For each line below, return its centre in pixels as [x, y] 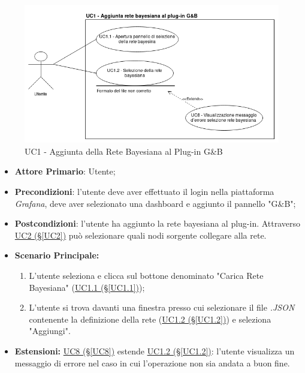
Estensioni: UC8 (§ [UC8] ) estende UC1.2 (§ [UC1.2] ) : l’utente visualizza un [155, 351]
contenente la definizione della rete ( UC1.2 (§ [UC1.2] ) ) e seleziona [150, 319]
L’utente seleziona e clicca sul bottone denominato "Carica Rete [146, 275]
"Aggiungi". [50, 331]
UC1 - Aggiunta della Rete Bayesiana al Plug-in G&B [124, 151]
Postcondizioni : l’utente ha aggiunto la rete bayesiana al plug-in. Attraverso [158, 223]
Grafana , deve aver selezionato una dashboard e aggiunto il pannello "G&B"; [155, 203]
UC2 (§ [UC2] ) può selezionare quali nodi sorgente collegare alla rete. [141, 235]
